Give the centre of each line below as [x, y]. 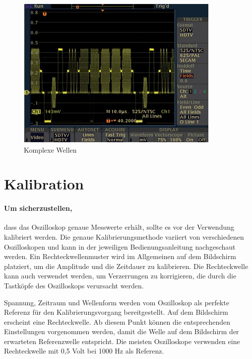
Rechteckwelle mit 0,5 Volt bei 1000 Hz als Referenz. [84, 351]
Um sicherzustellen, [38, 208]
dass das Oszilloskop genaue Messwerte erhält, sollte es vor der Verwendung [119, 227]
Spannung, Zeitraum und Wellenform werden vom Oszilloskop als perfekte [117, 302]
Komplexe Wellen [50, 149]
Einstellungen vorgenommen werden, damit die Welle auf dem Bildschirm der [122, 331]
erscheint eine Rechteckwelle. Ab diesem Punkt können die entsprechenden [117, 321]
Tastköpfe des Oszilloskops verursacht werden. [74, 285]
